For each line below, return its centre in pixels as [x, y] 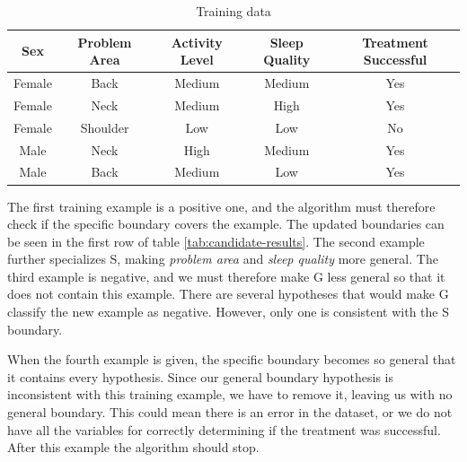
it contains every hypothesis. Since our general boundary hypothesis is [200, 376]
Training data [233, 11]
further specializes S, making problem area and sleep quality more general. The [223, 259]
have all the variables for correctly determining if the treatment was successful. [224, 429]
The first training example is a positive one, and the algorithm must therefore [221, 206]
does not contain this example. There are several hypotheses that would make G [228, 294]
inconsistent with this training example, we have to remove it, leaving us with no [230, 394]
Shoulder [105, 127]
